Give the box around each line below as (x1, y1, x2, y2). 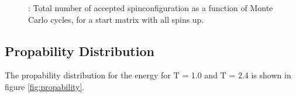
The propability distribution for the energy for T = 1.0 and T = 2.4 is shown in (5, 69, 291, 81)
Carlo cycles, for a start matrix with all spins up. (28, 13, 204, 25)
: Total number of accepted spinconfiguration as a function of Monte (28, 2, 273, 13)
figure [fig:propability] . (5, 80, 85, 92)
